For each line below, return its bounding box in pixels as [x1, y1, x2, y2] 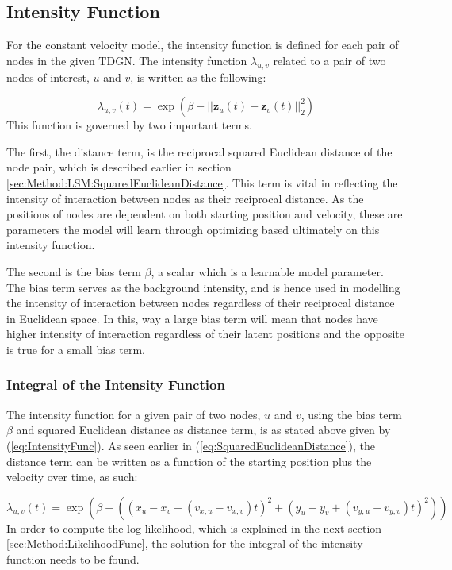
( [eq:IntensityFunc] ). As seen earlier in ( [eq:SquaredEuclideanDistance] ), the [6, 437, 376, 453]
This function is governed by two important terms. [6, 117, 252, 133]
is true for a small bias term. [6, 341, 145, 357]
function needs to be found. [6, 550, 140, 567]
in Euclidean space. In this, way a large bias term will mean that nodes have [6, 310, 378, 326]
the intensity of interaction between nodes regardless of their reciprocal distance [6, 295, 395, 311]
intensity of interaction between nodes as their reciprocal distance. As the [6, 190, 364, 206]
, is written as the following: [130, 68, 266, 85]
